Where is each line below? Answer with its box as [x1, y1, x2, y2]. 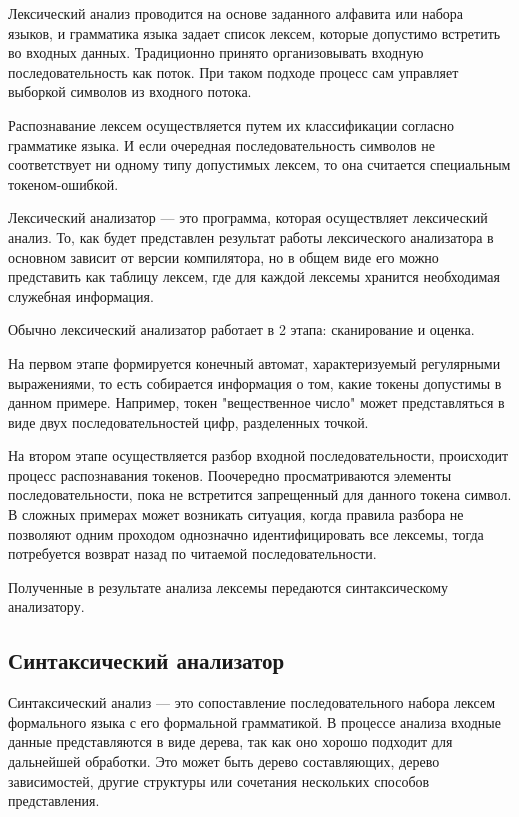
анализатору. [8, 596, 85, 617]
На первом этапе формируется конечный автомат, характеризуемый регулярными [8, 352, 501, 373]
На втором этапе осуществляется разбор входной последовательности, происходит [8, 445, 509, 466]
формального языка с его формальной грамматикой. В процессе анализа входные [8, 711, 501, 732]
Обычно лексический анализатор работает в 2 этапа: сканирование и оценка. [8, 319, 475, 340]
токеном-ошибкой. [8, 173, 119, 194]
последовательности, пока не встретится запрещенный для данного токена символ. [8, 484, 512, 505]
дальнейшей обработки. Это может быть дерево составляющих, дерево [8, 751, 440, 772]
